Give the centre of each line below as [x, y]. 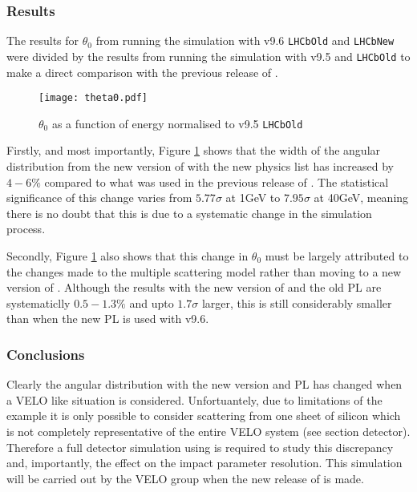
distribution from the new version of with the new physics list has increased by [200, 166]
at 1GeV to [253, 198]
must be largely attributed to [337, 256]
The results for [43, 40]
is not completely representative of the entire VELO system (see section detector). [208, 431]
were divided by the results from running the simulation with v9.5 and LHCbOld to [208, 56]
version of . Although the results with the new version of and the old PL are [194, 287]
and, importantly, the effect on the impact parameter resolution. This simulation [204, 463]
